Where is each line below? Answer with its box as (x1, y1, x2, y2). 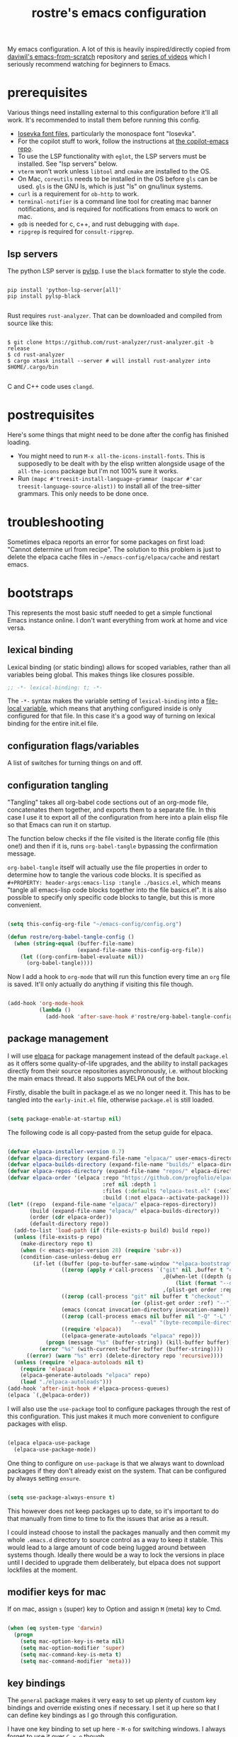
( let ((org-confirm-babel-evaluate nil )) (20, 953, 144, 961)
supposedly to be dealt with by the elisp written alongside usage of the (17, 459, 225, 468)
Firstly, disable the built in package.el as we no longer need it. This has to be (7, 1087, 231, 1096)
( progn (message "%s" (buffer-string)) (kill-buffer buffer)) (45, 1339, 233, 1346)
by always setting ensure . (7, 1473, 81, 1482)
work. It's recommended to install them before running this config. (7, 115, 200, 125)
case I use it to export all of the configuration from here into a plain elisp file (7, 813, 228, 822)
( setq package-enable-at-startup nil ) (7, 1115, 122, 1122)
